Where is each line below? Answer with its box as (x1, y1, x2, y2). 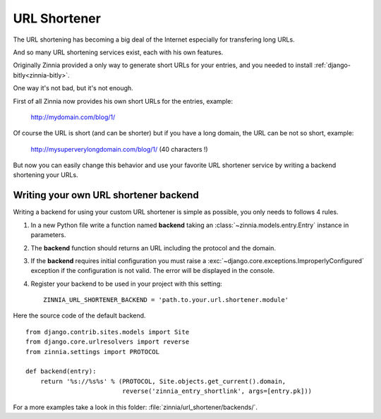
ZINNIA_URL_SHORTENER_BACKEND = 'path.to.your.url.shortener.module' (43, 296, 289, 304)
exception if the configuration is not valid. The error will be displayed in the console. (30, 267, 275, 275)
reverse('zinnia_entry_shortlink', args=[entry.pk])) (122, 387, 313, 395)
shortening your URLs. (13, 171, 78, 179)
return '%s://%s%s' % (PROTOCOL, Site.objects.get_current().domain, (40, 377, 286, 385)
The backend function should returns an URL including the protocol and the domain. (30, 243, 277, 252)
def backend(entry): (25, 368, 97, 375)
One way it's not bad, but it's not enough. (13, 84, 133, 92)
